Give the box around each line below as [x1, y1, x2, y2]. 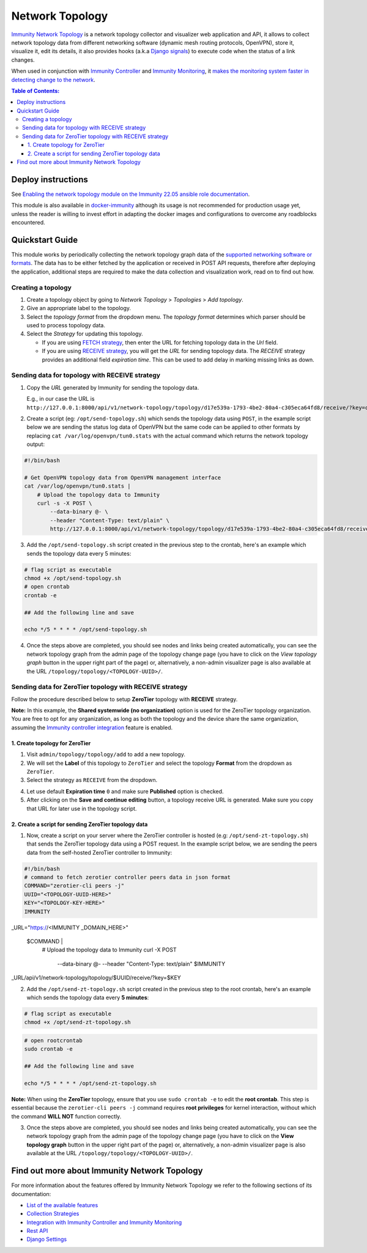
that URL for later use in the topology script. [26, 805, 137, 812]
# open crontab [24, 583, 70, 590]
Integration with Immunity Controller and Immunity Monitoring [26, 1218, 182, 1226]
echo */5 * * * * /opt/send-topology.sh [24, 626, 147, 633]
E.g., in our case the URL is [26, 395, 95, 403]
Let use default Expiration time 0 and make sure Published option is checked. [26, 787, 224, 795]
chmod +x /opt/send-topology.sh [24, 575, 122, 581]
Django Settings [26, 1236, 67, 1243]
